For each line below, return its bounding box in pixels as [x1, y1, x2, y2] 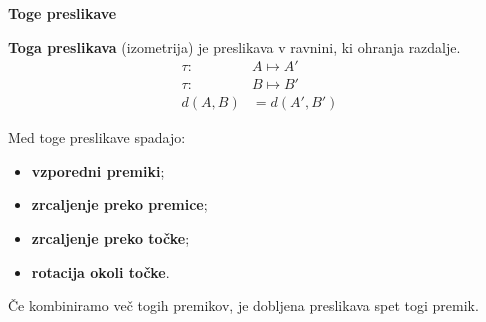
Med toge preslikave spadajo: [8, 127, 186, 148]
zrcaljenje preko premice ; [31, 194, 208, 215]
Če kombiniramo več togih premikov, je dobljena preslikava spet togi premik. [8, 295, 479, 316]
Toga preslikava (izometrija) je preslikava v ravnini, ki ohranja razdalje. [8, 36, 461, 57]
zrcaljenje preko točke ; [31, 228, 190, 249]
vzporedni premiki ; [31, 160, 165, 181]
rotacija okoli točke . [31, 261, 170, 282]
